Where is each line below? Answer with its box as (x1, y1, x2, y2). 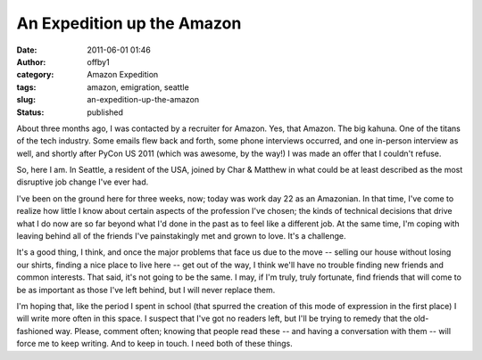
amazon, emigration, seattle (87, 81, 189, 93)
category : (16, 70, 54, 80)
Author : (16, 56, 46, 67)
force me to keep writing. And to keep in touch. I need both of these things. (16, 339, 294, 349)
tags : (16, 81, 37, 93)
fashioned (16, 325, 54, 336)
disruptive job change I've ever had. (16, 176, 149, 187)
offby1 (87, 56, 111, 67)
